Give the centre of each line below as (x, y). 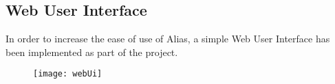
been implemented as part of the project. (92, 52)
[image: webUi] (68, 74)
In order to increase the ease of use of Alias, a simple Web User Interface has (168, 39)
